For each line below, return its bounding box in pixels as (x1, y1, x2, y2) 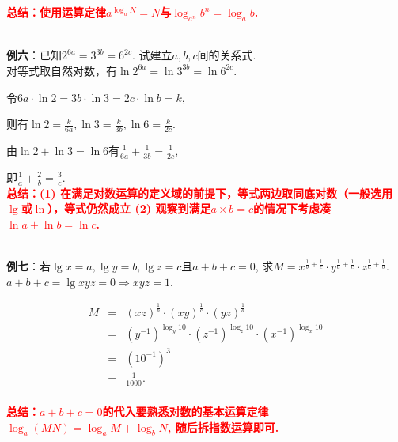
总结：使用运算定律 (6, 4, 106, 20)
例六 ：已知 (6, 47, 62, 63)
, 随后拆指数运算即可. (167, 418, 279, 435)
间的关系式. (197, 47, 256, 63)
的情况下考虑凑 (253, 200, 332, 217)
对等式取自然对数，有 (6, 62, 117, 78)
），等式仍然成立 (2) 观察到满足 (47, 200, 211, 217)
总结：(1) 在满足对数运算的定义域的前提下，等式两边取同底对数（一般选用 (6, 184, 392, 201)
